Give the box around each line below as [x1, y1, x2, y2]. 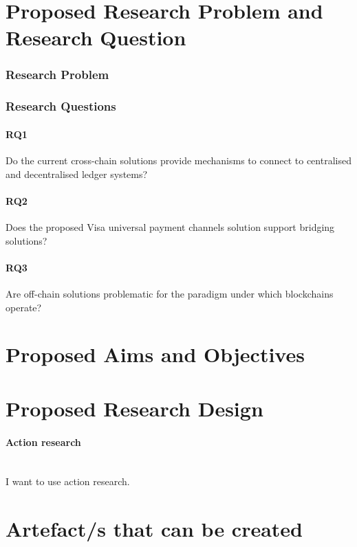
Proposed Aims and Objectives [6, 340, 305, 368]
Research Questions [6, 98, 116, 115]
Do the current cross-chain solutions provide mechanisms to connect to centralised [6, 153, 351, 168]
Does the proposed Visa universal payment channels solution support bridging [6, 220, 335, 234]
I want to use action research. [6, 474, 130, 489]
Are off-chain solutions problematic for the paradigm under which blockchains [6, 287, 334, 301]
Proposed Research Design [6, 394, 263, 422]
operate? [6, 300, 42, 314]
